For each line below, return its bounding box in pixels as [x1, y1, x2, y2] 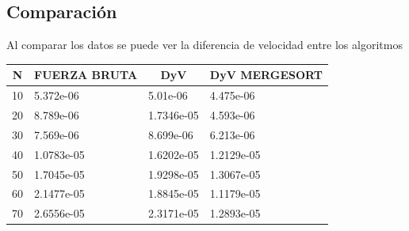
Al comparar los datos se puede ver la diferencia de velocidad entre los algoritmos [6, 36, 403, 53]
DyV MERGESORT [209, 66, 323, 83]
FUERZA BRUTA [34, 66, 138, 83]
